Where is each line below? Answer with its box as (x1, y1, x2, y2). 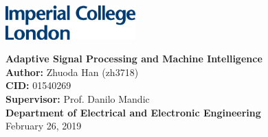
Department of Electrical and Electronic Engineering (5, 105, 261, 119)
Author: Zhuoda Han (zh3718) (5, 64, 139, 79)
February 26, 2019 (5, 119, 82, 133)
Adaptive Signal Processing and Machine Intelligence (5, 51, 263, 66)
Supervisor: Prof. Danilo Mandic (5, 91, 150, 105)
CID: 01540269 (5, 78, 71, 92)
